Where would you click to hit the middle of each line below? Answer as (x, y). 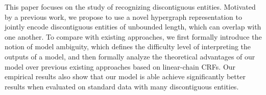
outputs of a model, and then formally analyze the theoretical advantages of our (130, 56)
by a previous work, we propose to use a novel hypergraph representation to (123, 17)
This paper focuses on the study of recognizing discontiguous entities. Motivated (130, 7)
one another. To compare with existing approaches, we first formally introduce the (133, 36)
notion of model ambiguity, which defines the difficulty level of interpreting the (128, 46)
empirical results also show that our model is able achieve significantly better (125, 76)
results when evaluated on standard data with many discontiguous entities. (122, 86)
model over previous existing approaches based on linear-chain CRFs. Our (120, 66)
